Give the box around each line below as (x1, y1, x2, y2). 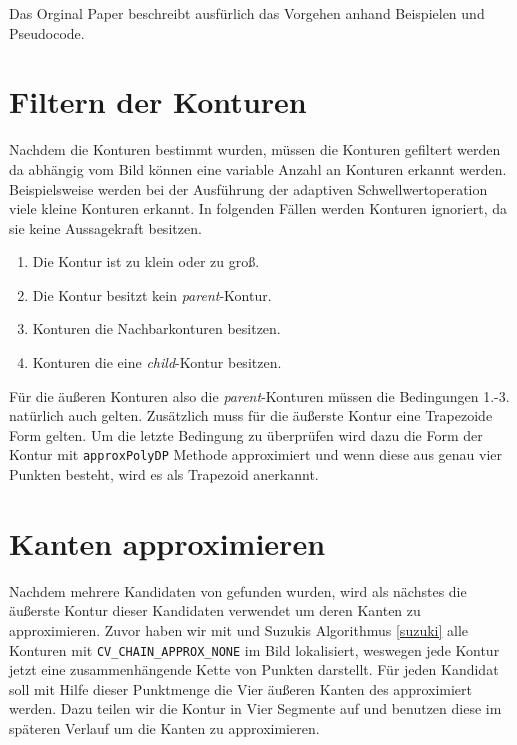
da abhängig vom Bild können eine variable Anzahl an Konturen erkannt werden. (9, 158, 507, 179)
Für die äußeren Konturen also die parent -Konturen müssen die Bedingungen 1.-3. (9, 385, 510, 406)
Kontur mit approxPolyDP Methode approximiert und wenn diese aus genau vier (9, 444, 503, 465)
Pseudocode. (9, 22, 85, 43)
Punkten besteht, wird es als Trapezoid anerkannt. (9, 464, 319, 485)
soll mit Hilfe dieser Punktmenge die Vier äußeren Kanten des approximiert (9, 678, 473, 699)
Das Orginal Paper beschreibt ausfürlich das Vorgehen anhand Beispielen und (9, 3, 485, 23)
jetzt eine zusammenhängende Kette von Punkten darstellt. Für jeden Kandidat (9, 659, 499, 680)
